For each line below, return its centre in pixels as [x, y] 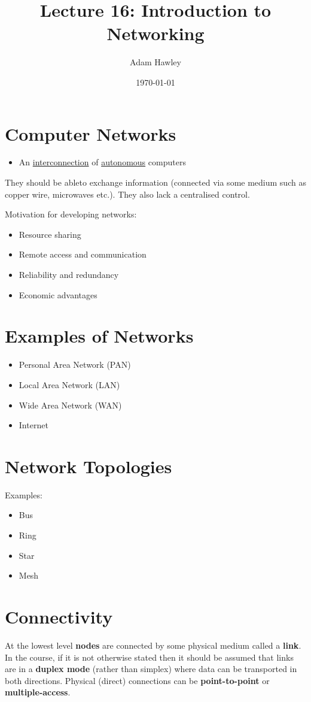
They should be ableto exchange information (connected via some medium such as [155, 182]
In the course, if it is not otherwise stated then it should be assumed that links [149, 657]
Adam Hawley [155, 62]
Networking [155, 33]
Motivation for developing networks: [71, 214]
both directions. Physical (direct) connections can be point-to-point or [137, 680]
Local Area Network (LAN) [69, 384]
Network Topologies [89, 466]
